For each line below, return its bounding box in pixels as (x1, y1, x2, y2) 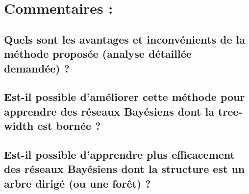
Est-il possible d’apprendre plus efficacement (4, 146, 235, 162)
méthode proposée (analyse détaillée (4, 46, 192, 61)
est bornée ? (37, 118, 101, 133)
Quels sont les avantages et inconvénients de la (4, 31, 246, 47)
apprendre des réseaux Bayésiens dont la (4, 103, 214, 119)
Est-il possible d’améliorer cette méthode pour (4, 89, 245, 104)
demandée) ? (4, 60, 70, 75)
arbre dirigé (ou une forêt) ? (4, 175, 151, 191)
